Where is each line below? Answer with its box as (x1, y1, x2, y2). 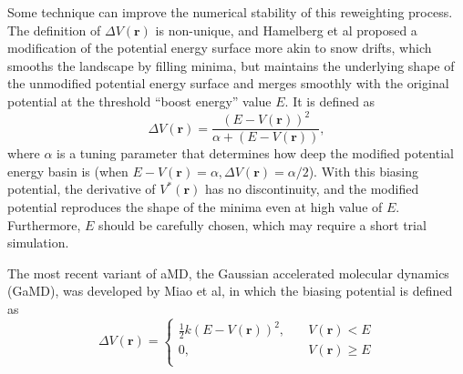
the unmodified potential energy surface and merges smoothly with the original (7, 74, 449, 93)
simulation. (7, 233, 69, 252)
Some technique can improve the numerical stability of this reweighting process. (7, 3, 453, 21)
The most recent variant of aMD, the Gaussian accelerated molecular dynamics (7, 263, 449, 282)
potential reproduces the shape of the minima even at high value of (7, 197, 383, 216)
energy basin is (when (7, 161, 129, 180)
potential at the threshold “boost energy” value (7, 91, 272, 110)
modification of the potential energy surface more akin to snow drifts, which (7, 38, 432, 57)
